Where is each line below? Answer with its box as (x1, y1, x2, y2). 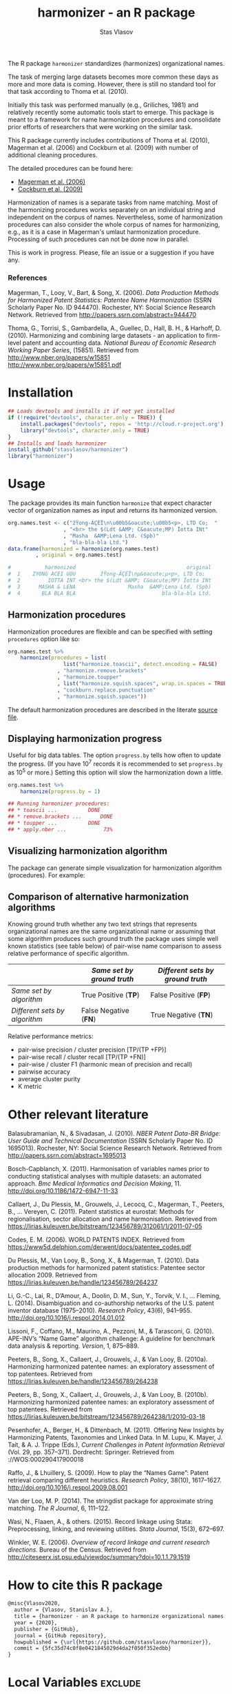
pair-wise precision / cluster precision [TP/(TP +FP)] (17, 1045, 167, 1054)
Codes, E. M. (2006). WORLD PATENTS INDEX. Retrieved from (8, 1235, 185, 1244)
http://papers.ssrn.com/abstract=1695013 (8, 1152, 127, 1160)
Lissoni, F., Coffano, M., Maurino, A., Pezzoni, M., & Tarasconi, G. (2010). (8, 1327, 214, 1335)
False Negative (81, 1006, 129, 1016)
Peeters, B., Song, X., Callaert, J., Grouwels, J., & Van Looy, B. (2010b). (8, 1391, 209, 1399)
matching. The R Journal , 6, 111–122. (8, 1504, 110, 1512)
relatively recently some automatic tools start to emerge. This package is (8, 108, 214, 116)
